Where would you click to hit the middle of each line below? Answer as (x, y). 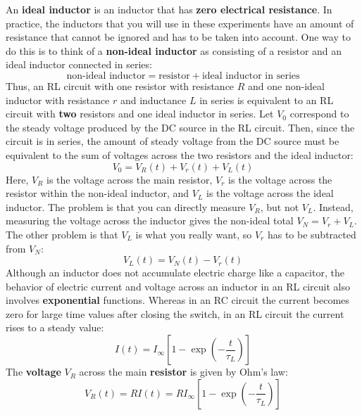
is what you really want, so (194, 234)
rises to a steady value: (55, 327)
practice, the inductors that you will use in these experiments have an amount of (180, 23)
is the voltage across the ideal (270, 193)
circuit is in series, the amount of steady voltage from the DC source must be (173, 141)
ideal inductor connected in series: (79, 64)
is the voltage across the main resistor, (130, 179)
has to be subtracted (312, 234)
